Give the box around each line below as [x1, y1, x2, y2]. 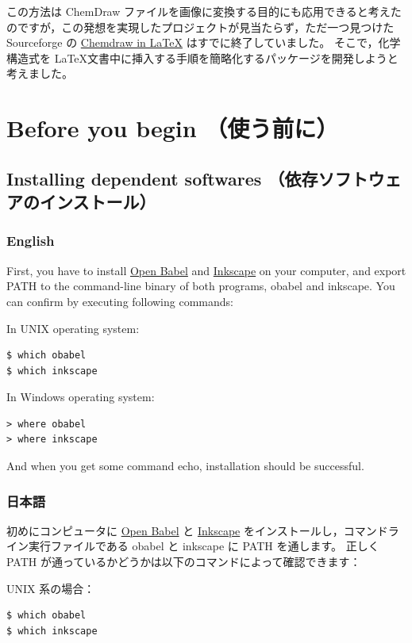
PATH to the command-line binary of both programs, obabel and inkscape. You [6, 277, 395, 294]
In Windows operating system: [6, 388, 155, 405]
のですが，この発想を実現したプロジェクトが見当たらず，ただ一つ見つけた [6, 18, 395, 35]
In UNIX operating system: [6, 320, 140, 336]
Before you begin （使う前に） [6, 112, 339, 144]
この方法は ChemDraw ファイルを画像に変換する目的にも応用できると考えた [6, 3, 402, 19]
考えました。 [6, 65, 73, 82]
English [6, 231, 55, 251]
